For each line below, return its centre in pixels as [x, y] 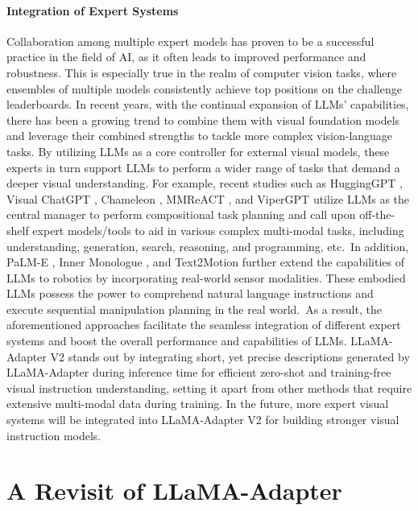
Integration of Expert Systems [93, 10]
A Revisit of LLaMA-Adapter [174, 490]
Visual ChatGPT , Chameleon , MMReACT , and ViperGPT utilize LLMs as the [208, 198]
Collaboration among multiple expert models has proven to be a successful [190, 41]
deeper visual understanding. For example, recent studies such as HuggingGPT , [205, 183]
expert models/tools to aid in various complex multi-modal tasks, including [218, 230]
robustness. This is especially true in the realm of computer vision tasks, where [202, 72]
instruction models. [54, 435]
